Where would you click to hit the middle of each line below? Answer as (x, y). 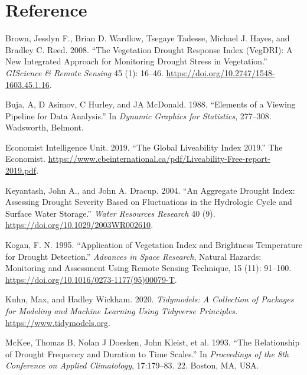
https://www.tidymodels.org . (58, 322)
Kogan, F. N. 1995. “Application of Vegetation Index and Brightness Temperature (154, 245)
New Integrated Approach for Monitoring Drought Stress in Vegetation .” (136, 61)
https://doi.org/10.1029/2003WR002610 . (79, 225)
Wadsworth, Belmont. (45, 127)
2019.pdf (21, 170)
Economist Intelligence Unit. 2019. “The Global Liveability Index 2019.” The (144, 147)
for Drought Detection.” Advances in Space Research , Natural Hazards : (133, 256)
